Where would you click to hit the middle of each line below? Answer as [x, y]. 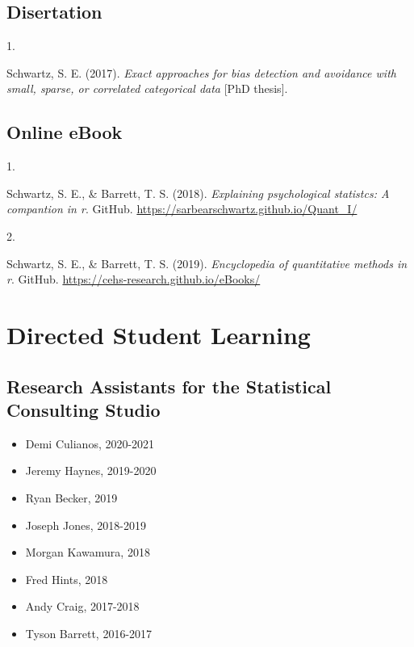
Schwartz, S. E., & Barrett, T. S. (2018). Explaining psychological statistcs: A [198, 193]
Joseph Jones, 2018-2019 [86, 525]
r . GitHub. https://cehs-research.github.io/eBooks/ [134, 279]
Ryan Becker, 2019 [71, 497]
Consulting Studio [84, 409]
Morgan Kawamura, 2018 [88, 552]
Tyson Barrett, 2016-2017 [89, 633]
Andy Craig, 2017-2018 [82, 606]
